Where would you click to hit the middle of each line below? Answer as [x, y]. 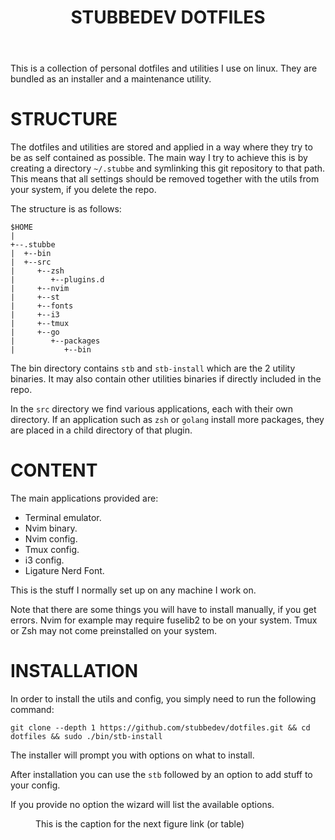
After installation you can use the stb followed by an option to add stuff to [161, 774]
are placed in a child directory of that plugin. [101, 430]
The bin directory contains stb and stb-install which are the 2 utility [153, 368]
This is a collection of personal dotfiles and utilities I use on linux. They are [164, 68]
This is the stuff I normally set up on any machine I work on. [133, 590]
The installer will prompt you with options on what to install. [132, 755]
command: [32, 709]
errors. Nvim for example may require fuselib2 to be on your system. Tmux [164, 620]
